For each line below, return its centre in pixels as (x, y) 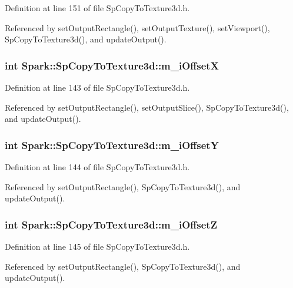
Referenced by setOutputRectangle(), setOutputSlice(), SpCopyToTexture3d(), (147, 107)
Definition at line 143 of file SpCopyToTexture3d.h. (97, 87)
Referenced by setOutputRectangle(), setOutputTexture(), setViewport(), (137, 27)
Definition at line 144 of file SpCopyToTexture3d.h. (97, 167)
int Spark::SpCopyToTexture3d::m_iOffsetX (112, 65)
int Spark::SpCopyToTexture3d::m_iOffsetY (112, 145)
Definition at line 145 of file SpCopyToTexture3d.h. (97, 246)
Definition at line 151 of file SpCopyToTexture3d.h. (97, 8)
